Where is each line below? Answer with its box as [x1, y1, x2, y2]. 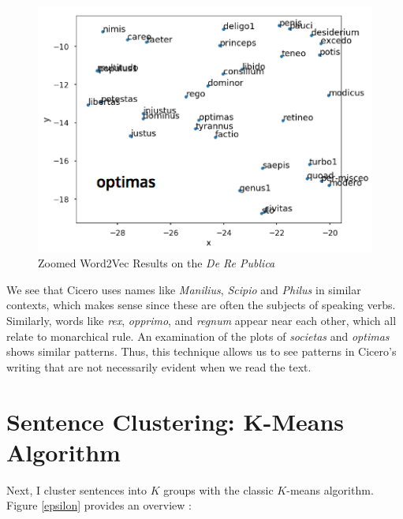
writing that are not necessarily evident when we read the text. [6, 358, 312, 375]
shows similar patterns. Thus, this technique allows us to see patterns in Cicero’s [6, 343, 397, 360]
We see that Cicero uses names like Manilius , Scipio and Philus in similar [6, 281, 361, 297]
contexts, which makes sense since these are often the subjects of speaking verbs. [6, 297, 396, 313]
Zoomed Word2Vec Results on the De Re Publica [38, 255, 275, 271]
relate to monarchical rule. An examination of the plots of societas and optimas [6, 327, 390, 344]
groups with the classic [163, 481, 274, 498]
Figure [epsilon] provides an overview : [6, 497, 192, 513]
